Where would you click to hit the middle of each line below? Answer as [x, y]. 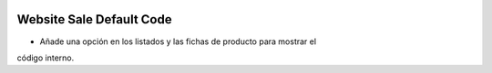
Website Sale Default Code [94, 19]
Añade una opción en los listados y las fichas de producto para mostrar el [178, 41]
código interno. [46, 58]
